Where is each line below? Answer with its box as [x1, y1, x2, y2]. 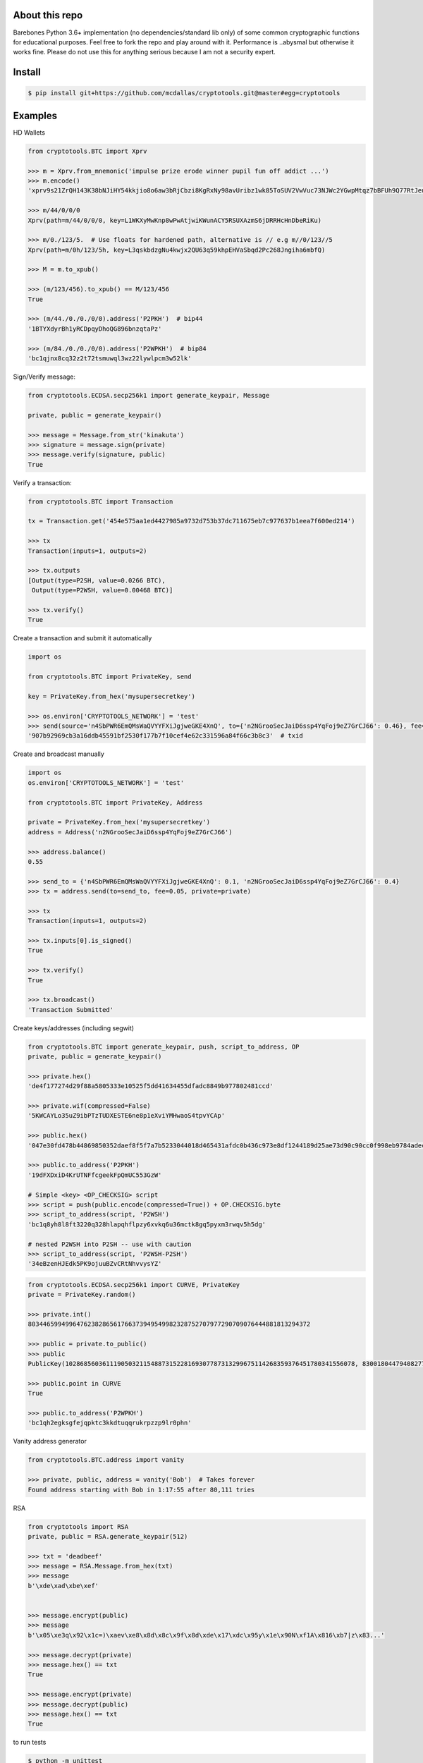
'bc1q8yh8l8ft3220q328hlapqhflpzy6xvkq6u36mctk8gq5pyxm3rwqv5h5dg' [27, 1220, 266, 1228]
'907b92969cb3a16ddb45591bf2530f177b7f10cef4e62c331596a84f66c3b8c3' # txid [27, 732, 303, 740]
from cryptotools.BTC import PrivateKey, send [27, 673, 192, 681]
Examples [13, 109, 58, 121]
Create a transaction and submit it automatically [13, 634, 152, 642]
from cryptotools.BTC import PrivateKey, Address [27, 798, 203, 807]
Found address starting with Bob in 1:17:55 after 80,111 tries [27, 1485, 255, 1494]
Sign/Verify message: [13, 372, 76, 381]
